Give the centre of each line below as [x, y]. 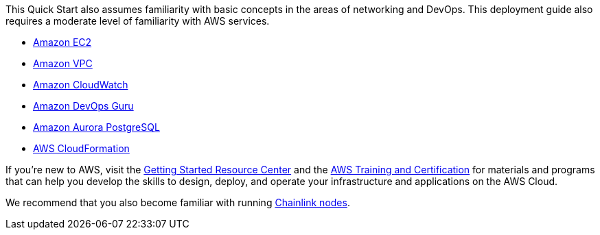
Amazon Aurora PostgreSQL [96, 127]
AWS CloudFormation [81, 148]
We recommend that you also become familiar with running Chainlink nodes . [178, 202]
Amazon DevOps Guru [83, 106]
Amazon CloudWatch [81, 85]
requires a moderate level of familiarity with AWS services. [138, 21]
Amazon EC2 [62, 42]
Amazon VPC [63, 63]
